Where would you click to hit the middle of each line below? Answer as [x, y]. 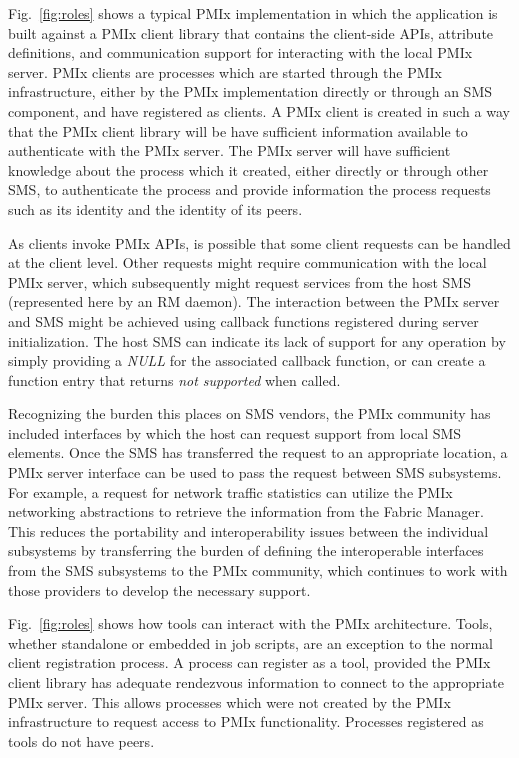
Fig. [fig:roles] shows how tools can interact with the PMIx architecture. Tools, [250, 623]
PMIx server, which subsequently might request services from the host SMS [239, 281]
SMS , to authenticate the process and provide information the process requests [249, 189]
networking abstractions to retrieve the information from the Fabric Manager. [246, 511]
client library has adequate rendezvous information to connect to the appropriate [256, 682]
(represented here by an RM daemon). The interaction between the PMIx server [254, 301]
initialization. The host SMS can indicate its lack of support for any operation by [257, 340]
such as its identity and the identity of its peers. [155, 208]
